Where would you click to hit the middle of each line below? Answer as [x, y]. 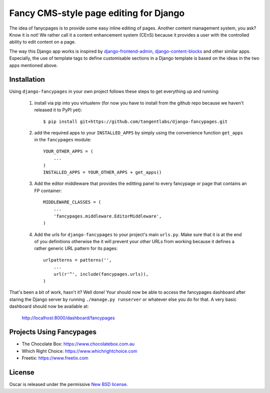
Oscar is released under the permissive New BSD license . [68, 384]
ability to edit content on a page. [42, 42]
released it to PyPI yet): [58, 110]
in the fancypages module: [63, 140]
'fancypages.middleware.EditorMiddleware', [107, 216]
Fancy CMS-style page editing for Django [97, 13]
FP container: [48, 190]
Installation [27, 79]
